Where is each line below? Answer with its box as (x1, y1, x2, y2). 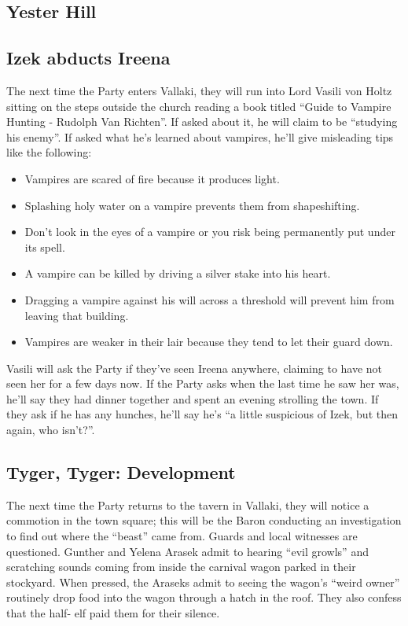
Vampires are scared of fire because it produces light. (24, 170, 280, 186)
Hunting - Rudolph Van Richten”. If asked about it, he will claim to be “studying (6, 113, 398, 130)
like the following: (6, 144, 92, 160)
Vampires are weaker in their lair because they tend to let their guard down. (24, 333, 393, 350)
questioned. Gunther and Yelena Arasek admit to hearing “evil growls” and (6, 543, 369, 559)
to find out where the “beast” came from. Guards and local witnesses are (6, 528, 358, 544)
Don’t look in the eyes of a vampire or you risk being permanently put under (24, 223, 395, 240)
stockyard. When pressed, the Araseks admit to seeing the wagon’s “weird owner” (6, 573, 400, 590)
